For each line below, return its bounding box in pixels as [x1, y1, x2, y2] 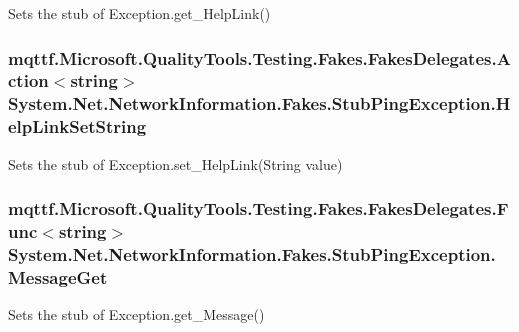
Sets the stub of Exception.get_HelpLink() [8, 3, 271, 23]
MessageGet [8, 264, 108, 289]
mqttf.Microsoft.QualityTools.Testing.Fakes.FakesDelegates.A [8, 45, 511, 70]
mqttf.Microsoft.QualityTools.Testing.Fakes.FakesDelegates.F [8, 196, 509, 221]
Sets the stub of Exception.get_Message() [8, 304, 265, 325]
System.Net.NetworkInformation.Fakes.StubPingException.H [8, 91, 511, 116]
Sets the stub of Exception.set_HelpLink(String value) [8, 153, 343, 174]
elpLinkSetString [8, 114, 147, 139]
